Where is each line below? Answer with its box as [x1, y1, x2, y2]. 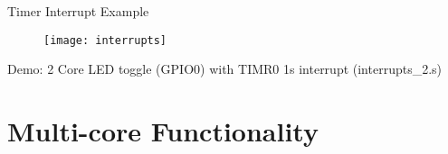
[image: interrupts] [43, 33, 167, 47]
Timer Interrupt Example [7, 2, 149, 20]
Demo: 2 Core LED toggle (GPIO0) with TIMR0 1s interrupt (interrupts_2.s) [7, 59, 443, 78]
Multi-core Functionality [7, 113, 319, 149]
